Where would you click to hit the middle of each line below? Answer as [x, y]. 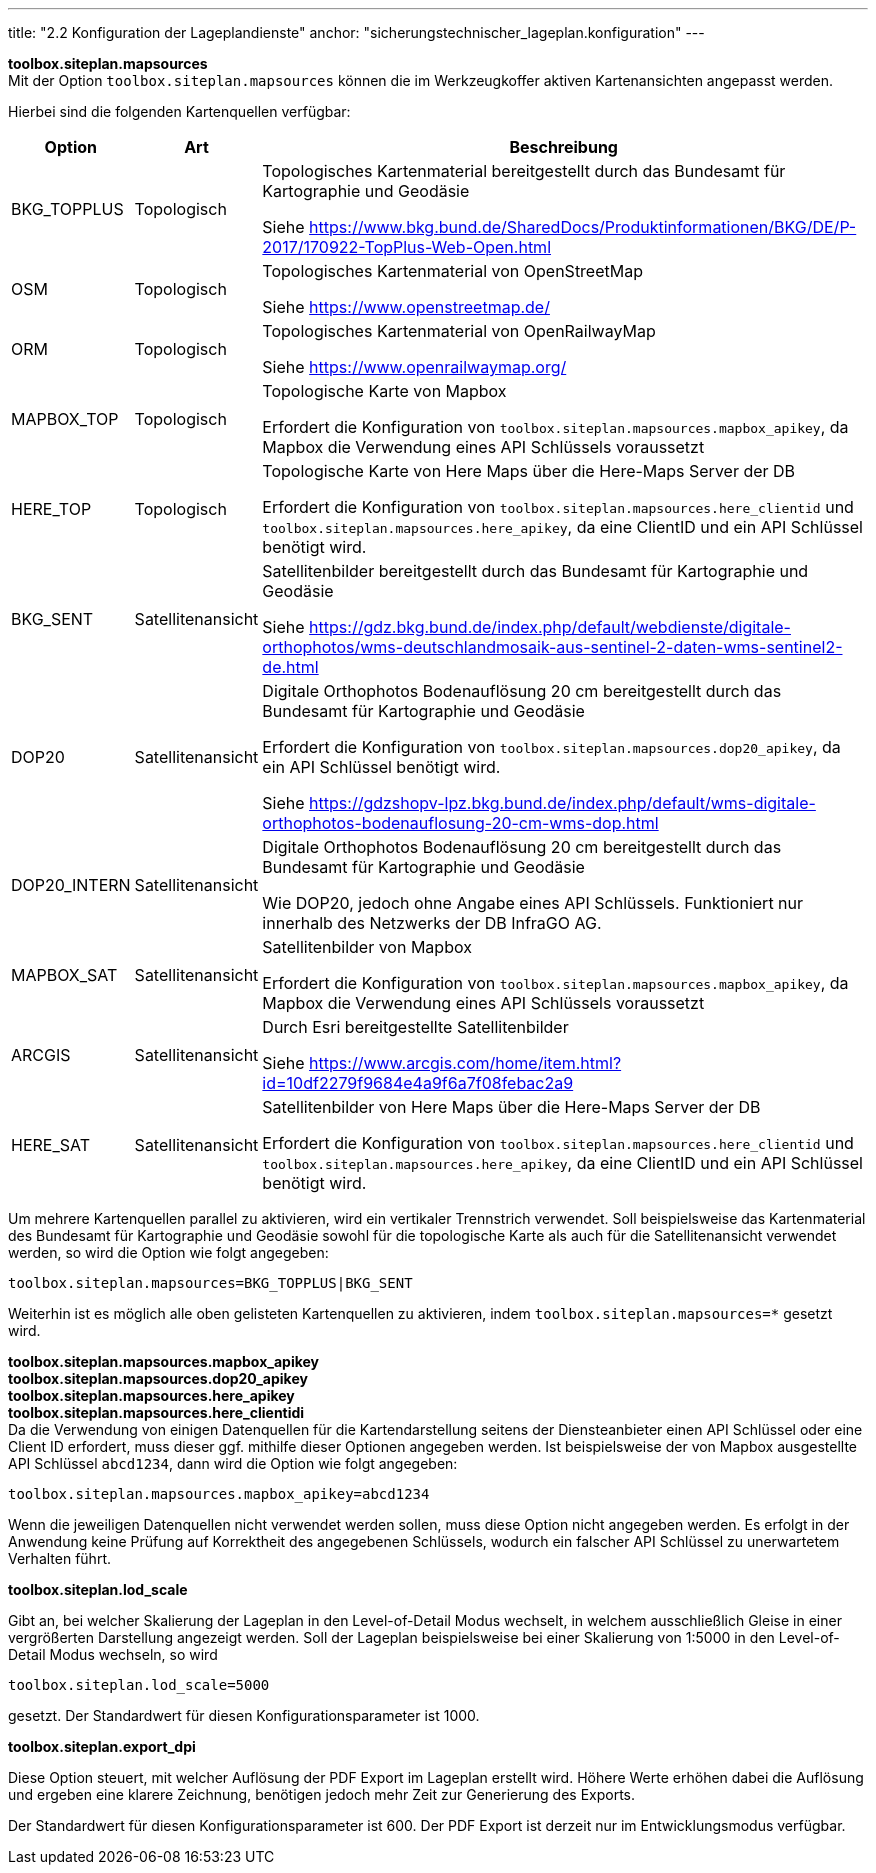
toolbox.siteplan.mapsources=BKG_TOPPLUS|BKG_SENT [210, 1283]
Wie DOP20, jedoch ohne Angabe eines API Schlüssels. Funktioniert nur [533, 903]
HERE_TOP [51, 509]
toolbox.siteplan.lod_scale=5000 [139, 1685]
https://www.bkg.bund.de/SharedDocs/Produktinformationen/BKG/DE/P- [583, 227]
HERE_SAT [50, 1145]
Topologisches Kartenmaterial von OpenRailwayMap [459, 331]
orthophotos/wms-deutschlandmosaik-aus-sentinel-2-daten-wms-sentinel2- [552, 647]
